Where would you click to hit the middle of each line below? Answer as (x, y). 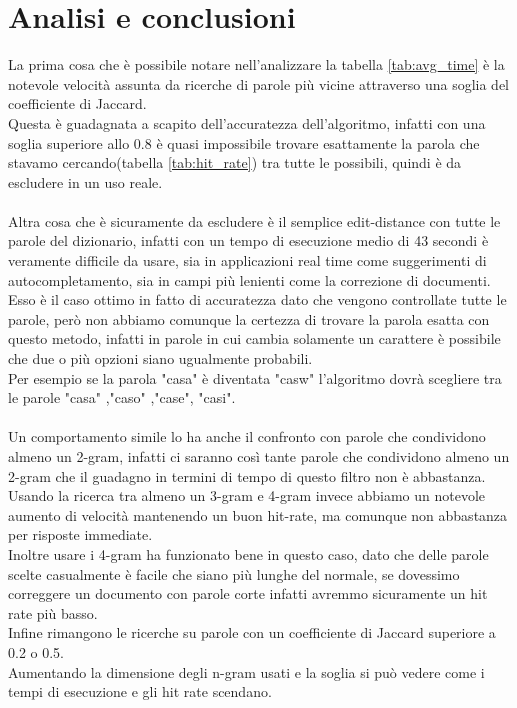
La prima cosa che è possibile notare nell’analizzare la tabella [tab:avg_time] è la (256, 64)
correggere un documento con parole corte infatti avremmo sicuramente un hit (248, 593)
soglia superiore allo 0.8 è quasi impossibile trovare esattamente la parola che (244, 142)
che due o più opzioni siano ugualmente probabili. (160, 358)
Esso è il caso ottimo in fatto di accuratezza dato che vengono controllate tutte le (257, 299)
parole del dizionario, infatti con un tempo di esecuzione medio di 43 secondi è (248, 240)
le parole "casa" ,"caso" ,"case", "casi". (122, 397)
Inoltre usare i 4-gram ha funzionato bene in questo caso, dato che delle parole (248, 553)
